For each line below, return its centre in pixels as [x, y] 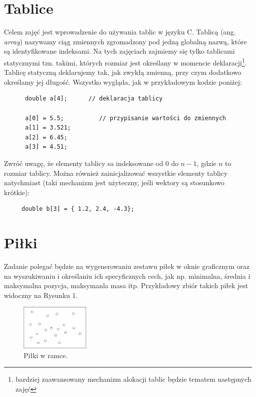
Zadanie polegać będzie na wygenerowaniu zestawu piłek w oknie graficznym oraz [127, 266]
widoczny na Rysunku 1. [41, 295]
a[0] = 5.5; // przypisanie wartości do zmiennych [126, 118]
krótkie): [17, 192]
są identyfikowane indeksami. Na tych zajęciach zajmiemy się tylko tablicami [119, 51]
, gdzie [207, 163]
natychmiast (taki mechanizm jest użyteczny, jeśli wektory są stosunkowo [114, 182]
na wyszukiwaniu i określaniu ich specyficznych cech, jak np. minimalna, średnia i [127, 276]
